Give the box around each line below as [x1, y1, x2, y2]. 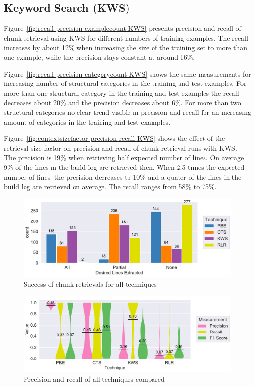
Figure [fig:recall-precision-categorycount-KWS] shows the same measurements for [4, 68, 251, 79]
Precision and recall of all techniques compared [24, 374, 165, 384]
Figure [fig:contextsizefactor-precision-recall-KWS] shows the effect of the [4, 133, 225, 143]
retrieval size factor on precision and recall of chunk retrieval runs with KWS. [4, 142, 237, 153]
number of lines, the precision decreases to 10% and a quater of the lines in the [4, 171, 242, 182]
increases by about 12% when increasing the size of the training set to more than [4, 42, 247, 53]
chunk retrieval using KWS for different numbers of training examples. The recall [4, 32, 248, 43]
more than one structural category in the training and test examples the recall [4, 87, 239, 98]
